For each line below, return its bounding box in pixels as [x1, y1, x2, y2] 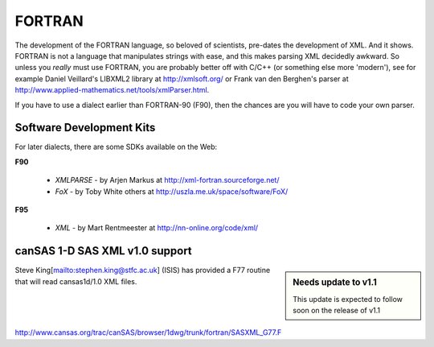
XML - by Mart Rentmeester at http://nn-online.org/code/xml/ [55, 223, 259, 233]
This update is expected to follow [293, 294, 403, 304]
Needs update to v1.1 [293, 277, 377, 288]
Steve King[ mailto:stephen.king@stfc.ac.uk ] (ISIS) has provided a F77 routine [14, 266, 271, 275]
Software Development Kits [14, 121, 156, 134]
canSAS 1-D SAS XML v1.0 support [14, 244, 192, 258]
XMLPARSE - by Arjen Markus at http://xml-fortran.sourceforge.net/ [55, 176, 280, 185]
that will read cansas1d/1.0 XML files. [14, 276, 137, 286]
